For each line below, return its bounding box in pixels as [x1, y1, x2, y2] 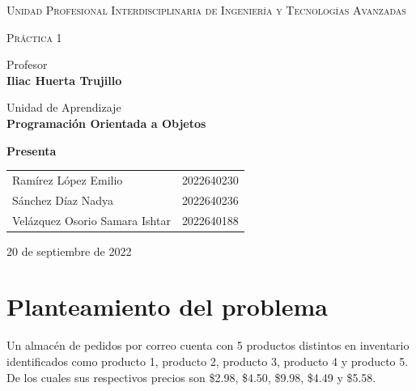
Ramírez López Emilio [12, 171, 123, 188]
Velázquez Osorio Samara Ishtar [12, 211, 171, 228]
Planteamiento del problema [6, 290, 328, 323]
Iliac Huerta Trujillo [6, 71, 122, 88]
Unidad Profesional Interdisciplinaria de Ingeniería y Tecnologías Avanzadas [6, 2, 406, 18]
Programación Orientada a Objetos [6, 114, 206, 131]
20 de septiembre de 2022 [6, 242, 132, 259]
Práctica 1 [6, 28, 62, 45]
